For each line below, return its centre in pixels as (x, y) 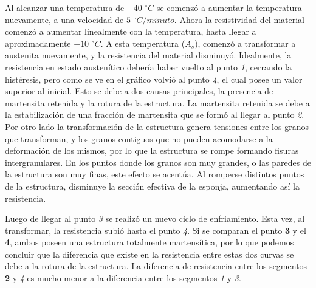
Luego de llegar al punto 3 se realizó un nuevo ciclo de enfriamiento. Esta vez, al (155, 218)
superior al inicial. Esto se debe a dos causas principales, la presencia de (139, 91)
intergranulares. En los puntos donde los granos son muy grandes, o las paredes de (158, 162)
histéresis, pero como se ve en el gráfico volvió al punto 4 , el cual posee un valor (154, 79)
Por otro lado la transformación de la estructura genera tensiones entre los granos (157, 126)
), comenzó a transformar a (245, 43)
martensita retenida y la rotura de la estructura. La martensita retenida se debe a (157, 102)
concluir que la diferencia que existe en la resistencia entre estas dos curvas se (149, 254)
